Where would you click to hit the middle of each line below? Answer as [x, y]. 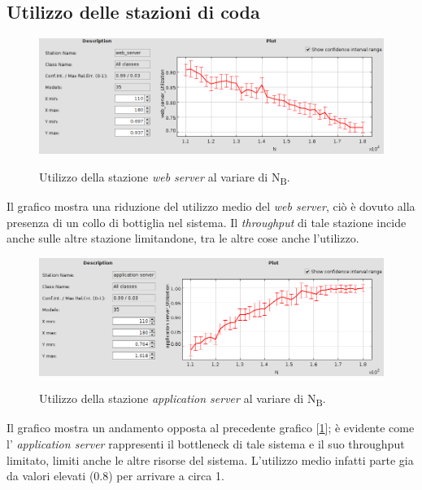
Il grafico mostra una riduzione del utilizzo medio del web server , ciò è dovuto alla [211, 206]
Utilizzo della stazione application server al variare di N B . [183, 400]
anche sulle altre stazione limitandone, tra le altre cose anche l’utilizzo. [183, 238]
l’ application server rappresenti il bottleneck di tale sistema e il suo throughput [206, 443]
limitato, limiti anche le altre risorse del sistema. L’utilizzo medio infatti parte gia [210, 459]
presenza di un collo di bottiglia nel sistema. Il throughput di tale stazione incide [207, 222]
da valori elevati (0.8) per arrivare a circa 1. [115, 476]
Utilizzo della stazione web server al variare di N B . [165, 178]
